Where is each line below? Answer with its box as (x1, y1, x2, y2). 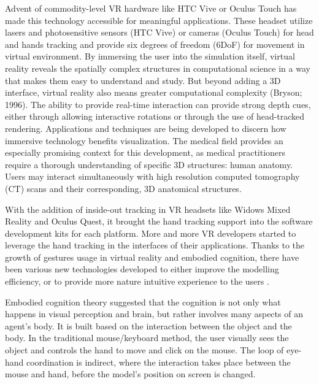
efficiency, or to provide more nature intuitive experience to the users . (5, 275, 269, 288)
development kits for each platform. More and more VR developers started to (5, 226, 296, 239)
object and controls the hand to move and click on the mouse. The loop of (5, 344, 284, 356)
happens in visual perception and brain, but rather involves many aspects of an (5, 307, 303, 320)
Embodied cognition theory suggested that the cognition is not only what (5, 295, 281, 308)
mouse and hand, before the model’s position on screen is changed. (5, 367, 256, 380)
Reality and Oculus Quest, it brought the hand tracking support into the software (5, 215, 313, 228)
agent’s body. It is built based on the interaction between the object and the (5, 319, 292, 332)
